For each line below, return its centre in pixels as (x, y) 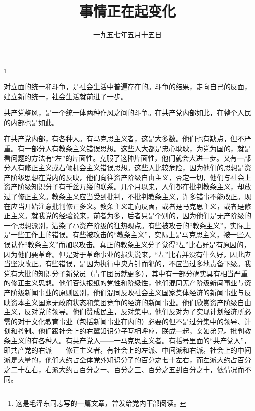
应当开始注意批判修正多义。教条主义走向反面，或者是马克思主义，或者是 (127, 206)
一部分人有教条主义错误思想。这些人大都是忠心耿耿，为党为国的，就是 (138, 148)
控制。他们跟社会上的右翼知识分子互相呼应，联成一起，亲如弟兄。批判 (131, 331)
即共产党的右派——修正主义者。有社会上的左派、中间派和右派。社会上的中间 (127, 350)
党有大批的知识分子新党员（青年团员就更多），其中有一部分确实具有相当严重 (126, 273)
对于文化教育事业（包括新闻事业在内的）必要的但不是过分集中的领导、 (131, 321)
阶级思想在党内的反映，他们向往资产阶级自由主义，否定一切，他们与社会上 (131, 177)
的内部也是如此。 (31, 122)
